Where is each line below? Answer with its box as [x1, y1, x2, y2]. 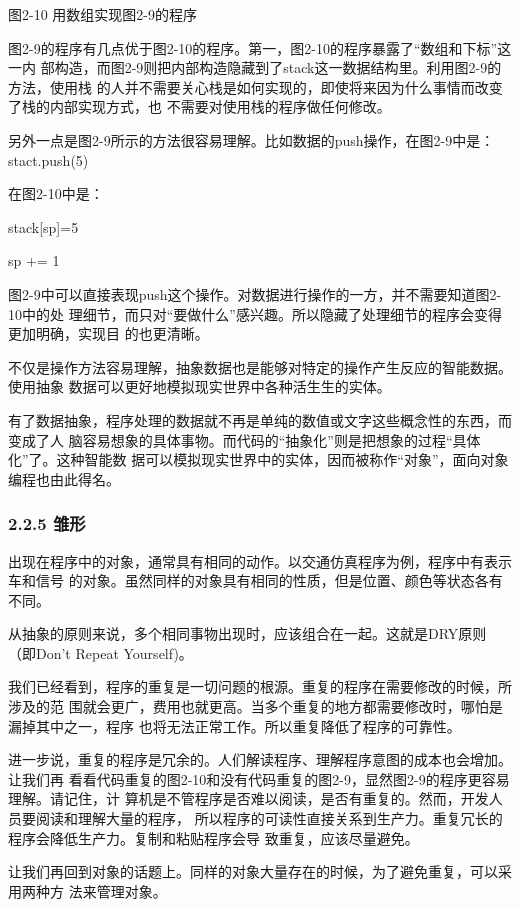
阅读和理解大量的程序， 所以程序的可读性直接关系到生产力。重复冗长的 [35, 808, 503, 829]
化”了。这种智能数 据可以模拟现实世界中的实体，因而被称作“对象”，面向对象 [8, 449, 509, 470]
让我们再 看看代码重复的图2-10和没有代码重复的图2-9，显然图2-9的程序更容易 [8, 768, 510, 789]
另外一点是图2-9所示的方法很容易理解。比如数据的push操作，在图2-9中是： [8, 129, 495, 150]
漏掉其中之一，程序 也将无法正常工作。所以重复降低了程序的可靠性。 [8, 715, 461, 736]
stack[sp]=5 [8, 216, 79, 237]
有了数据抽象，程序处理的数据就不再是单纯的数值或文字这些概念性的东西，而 [8, 409, 512, 430]
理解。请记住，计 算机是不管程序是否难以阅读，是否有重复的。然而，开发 [8, 788, 489, 809]
